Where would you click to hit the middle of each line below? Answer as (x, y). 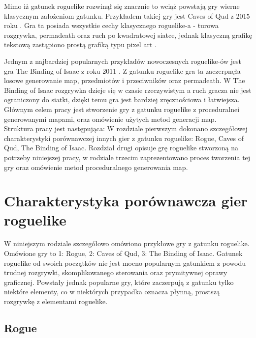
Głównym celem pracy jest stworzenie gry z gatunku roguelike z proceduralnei (122, 109)
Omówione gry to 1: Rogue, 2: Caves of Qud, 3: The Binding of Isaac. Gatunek (123, 253)
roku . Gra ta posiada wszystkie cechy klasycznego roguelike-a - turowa (111, 25)
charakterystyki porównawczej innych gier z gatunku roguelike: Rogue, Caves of (124, 138)
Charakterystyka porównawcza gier (126, 201)
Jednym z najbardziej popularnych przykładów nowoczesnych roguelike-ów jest (123, 61)
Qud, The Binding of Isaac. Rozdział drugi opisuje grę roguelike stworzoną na (121, 148)
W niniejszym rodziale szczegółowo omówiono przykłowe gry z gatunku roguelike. (127, 243)
